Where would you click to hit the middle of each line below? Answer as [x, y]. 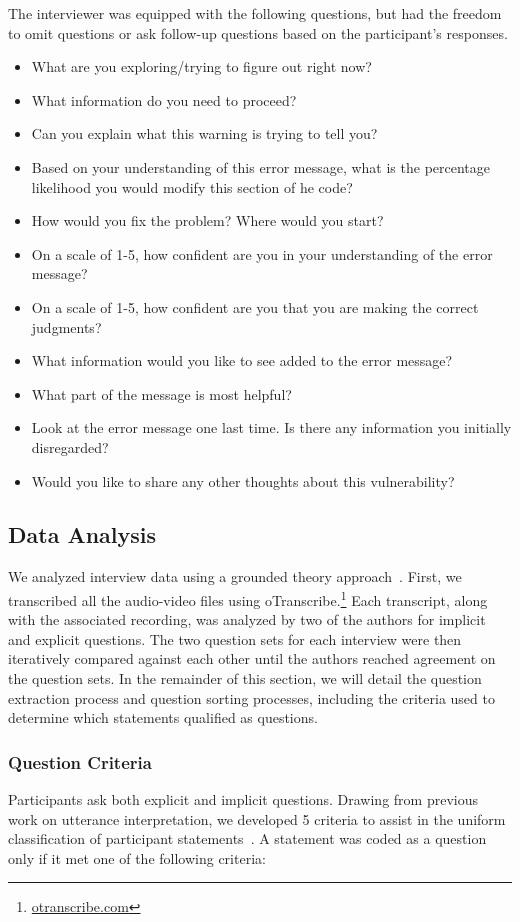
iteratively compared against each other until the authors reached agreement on [252, 658]
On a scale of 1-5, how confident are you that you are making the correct [255, 306]
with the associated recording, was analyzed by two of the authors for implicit [247, 619]
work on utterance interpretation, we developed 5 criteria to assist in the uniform [257, 818]
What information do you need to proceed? [164, 99]
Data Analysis [82, 534]
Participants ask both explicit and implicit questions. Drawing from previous [243, 798]
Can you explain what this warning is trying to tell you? [204, 133]
